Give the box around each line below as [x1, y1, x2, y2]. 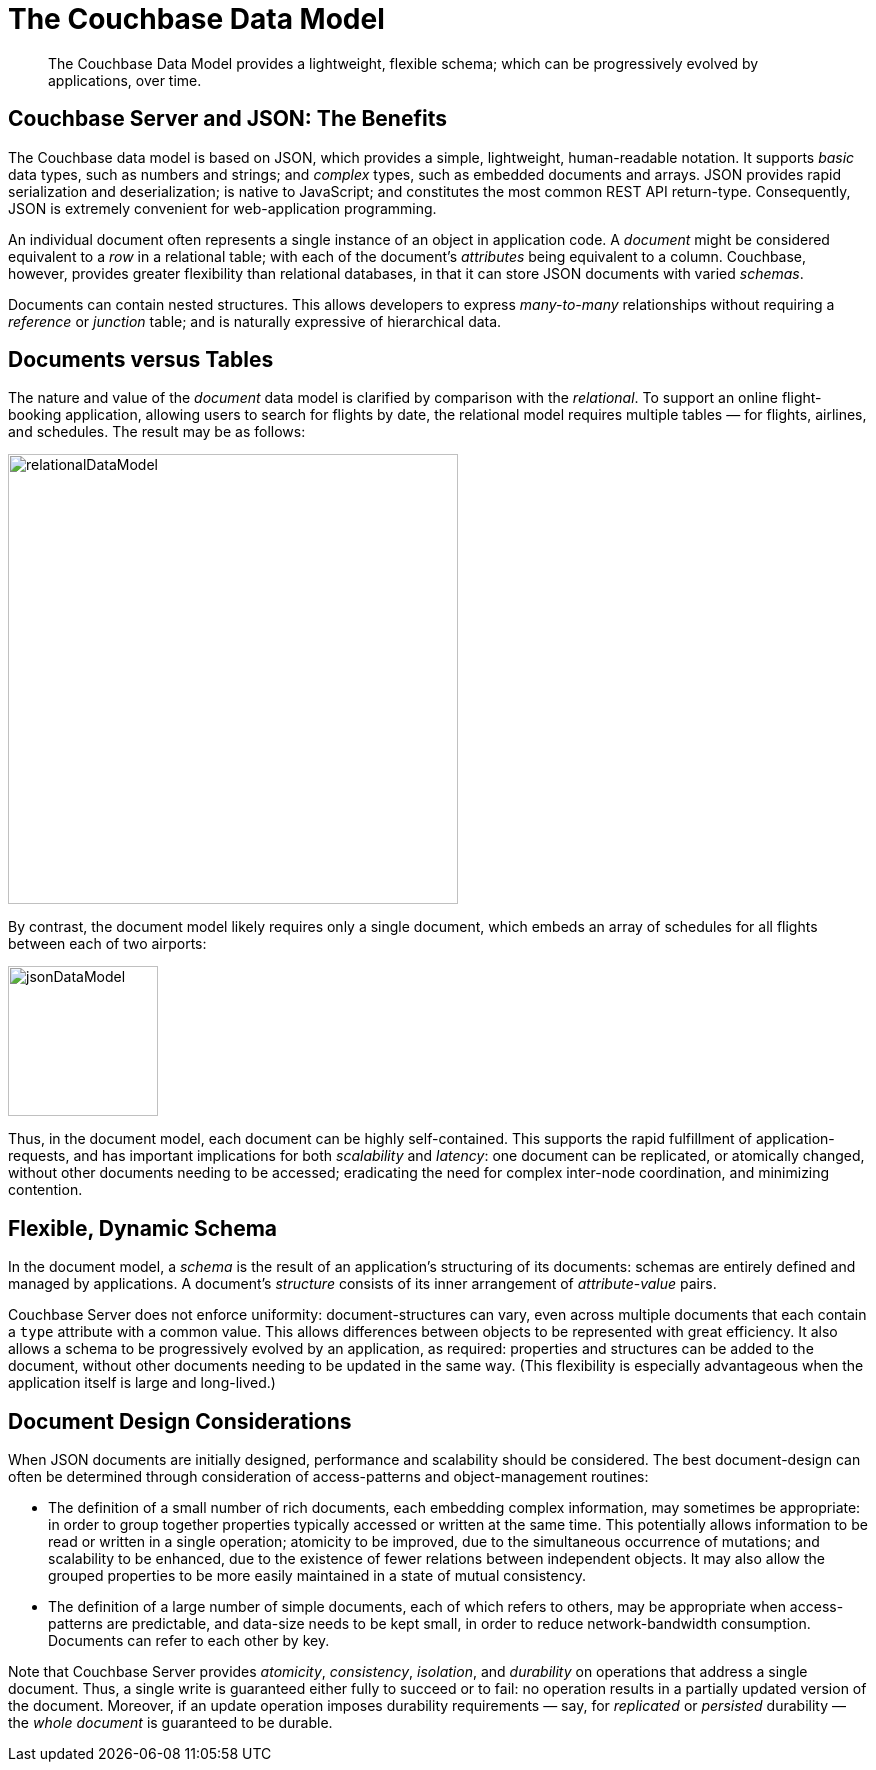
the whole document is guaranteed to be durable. [8, 1714, 333, 1732]
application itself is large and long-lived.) [8, 1374, 276, 1392]
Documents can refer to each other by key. [48, 1632, 330, 1650]
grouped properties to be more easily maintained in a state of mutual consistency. [48, 1567, 586, 1585]
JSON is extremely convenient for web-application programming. [8, 199, 437, 217]
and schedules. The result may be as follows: [8, 423, 306, 441]
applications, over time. [48, 71, 202, 89]
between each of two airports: [8, 935, 207, 953]
